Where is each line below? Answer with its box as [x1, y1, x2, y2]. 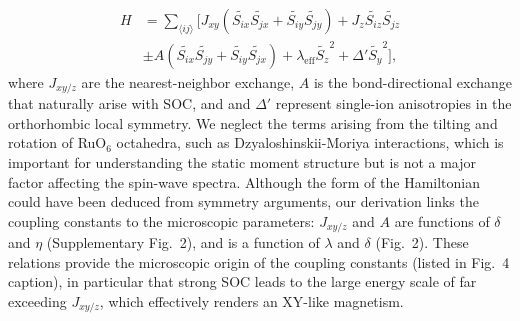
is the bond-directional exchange [313, 71, 513, 92]
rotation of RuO [8, 132, 107, 153]
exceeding [8, 291, 67, 312]
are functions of [394, 210, 490, 231]
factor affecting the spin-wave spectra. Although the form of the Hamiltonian [8, 171, 480, 192]
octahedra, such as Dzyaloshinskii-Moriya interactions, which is [116, 132, 504, 153]
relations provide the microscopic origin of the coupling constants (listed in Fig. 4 [8, 251, 510, 272]
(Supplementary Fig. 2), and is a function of [46, 232, 320, 253]
